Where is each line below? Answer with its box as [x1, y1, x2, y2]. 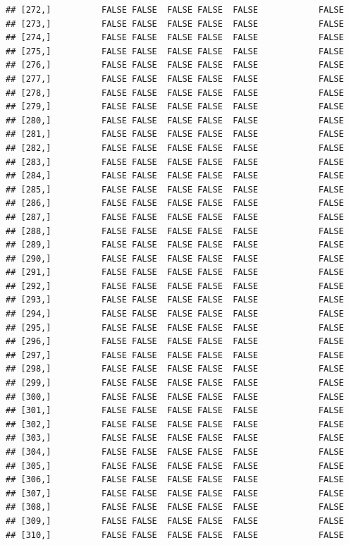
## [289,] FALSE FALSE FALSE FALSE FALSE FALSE [6, 240, 344, 250]
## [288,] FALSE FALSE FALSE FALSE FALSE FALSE [6, 226, 344, 236]
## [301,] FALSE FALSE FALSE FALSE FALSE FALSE [6, 405, 344, 416]
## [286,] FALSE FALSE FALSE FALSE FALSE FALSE [6, 198, 344, 209]
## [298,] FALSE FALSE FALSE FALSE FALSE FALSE [6, 364, 344, 374]
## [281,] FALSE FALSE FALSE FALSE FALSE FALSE [6, 129, 344, 140]
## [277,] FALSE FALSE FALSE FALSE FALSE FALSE [6, 73, 344, 84]
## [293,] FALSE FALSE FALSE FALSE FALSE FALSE [6, 295, 344, 305]
